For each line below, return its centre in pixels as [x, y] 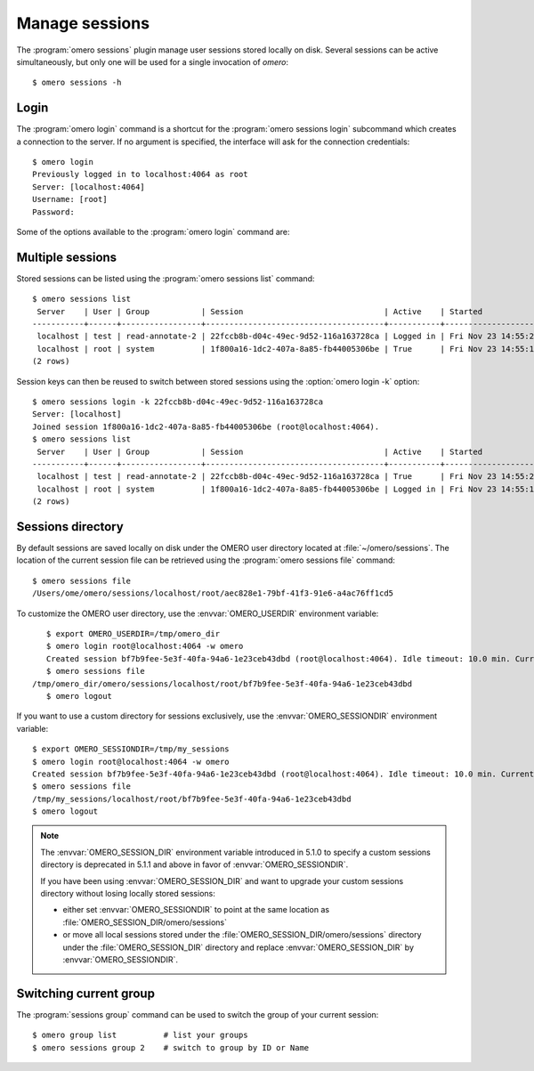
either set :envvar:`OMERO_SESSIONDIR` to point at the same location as [196, 910]
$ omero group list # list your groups [140, 1035]
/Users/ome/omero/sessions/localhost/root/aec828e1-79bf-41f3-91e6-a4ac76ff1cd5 [213, 593]
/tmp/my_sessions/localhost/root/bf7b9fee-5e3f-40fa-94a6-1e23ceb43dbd [192, 799]
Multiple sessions [67, 257]
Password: [53, 212]
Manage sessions [83, 23]
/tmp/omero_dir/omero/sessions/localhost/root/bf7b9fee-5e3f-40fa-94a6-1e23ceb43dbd [222, 684]
